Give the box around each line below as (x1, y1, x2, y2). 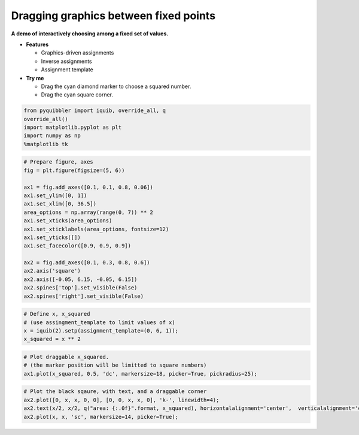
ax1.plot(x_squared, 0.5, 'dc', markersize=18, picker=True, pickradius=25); (23, 370, 257, 377)
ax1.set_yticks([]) (23, 234, 81, 241)
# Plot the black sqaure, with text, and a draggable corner (23, 388, 207, 395)
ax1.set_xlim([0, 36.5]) (23, 201, 97, 207)
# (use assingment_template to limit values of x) (23, 319, 176, 326)
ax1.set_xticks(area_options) (23, 217, 112, 224)
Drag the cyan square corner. (41, 91, 114, 98)
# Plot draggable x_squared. (23, 354, 109, 360)
